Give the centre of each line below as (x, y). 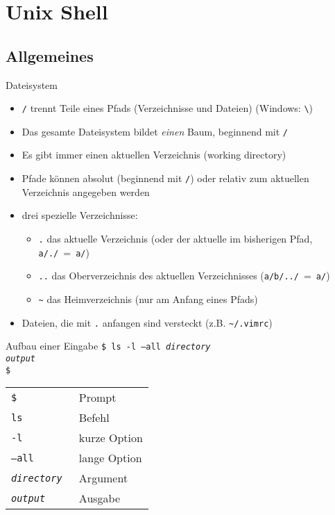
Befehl (94, 418)
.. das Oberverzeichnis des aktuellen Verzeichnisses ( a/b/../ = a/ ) (184, 276)
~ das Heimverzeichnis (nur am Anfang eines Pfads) (148, 299)
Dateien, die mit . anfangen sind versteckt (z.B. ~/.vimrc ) (147, 322)
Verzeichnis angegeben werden (86, 191)
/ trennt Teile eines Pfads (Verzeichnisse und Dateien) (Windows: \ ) (167, 108)
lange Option (110, 458)
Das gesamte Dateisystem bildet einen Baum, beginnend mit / (155, 131)
